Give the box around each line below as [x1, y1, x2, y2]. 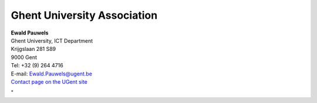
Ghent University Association [11, 9, 158, 22]
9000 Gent [11, 53, 38, 61]
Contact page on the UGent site [11, 78, 87, 85]
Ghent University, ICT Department [11, 37, 93, 44]
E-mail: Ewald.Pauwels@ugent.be [11, 70, 92, 77]
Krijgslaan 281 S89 [11, 46, 56, 53]
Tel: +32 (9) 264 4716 [11, 62, 64, 69]
